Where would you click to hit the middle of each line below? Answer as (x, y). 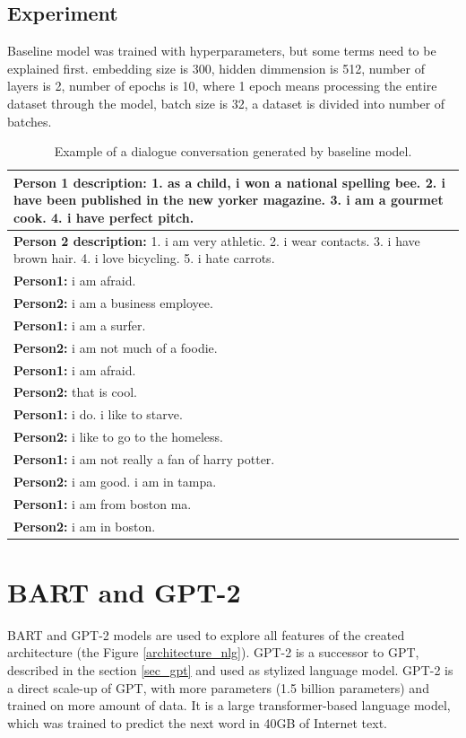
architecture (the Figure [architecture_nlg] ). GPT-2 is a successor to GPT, (213, 652)
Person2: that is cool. (75, 392)
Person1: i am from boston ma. (103, 503)
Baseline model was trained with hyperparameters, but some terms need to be (222, 51)
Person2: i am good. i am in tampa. (115, 481)
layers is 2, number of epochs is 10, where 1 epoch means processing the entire (222, 86)
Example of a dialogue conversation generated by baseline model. (233, 151)
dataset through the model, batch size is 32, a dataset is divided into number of (226, 103)
